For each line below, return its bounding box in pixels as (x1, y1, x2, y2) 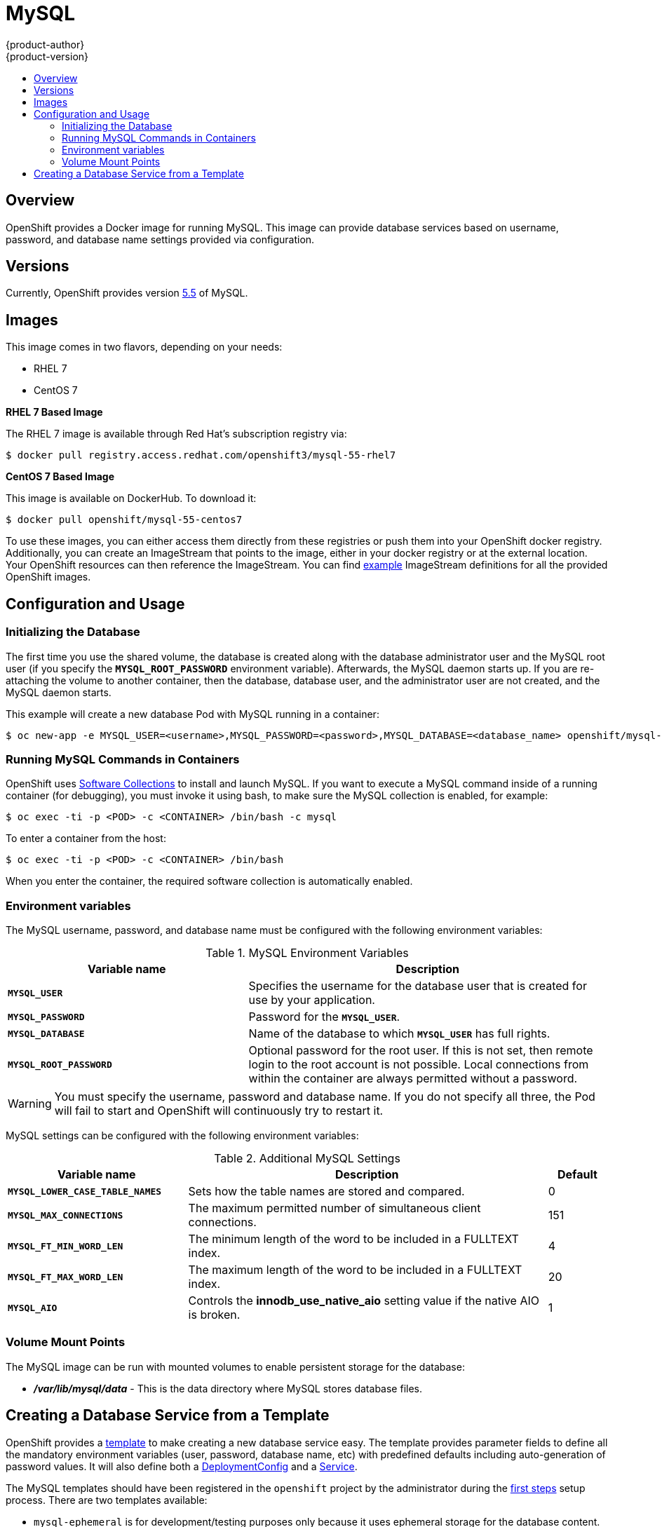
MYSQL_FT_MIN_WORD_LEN (8, 1240, 123, 1251)
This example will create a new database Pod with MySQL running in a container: (6, 707, 379, 720)
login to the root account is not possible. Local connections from (248, 1057, 589, 1071)
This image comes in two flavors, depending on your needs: (6, 341, 283, 353)
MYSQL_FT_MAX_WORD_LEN (8, 1271, 123, 1282)
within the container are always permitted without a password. (248, 1071, 578, 1085)
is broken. (188, 1308, 241, 1322)
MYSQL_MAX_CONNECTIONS (8, 1209, 123, 1221)
